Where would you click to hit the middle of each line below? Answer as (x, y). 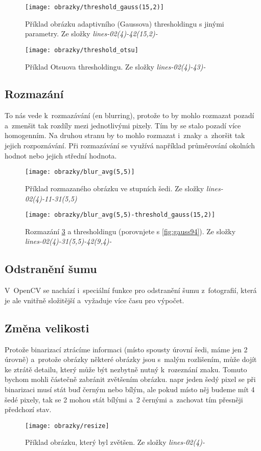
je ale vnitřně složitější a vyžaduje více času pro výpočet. (94, 300)
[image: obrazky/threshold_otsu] (82, 50)
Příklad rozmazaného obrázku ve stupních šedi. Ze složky (115, 188)
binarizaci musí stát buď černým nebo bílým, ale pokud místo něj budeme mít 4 (130, 389)
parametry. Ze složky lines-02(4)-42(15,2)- (91, 33)
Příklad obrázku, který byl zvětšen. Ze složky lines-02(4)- (115, 442)
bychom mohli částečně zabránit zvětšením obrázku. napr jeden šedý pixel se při (130, 379)
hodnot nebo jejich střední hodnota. (61, 155)
